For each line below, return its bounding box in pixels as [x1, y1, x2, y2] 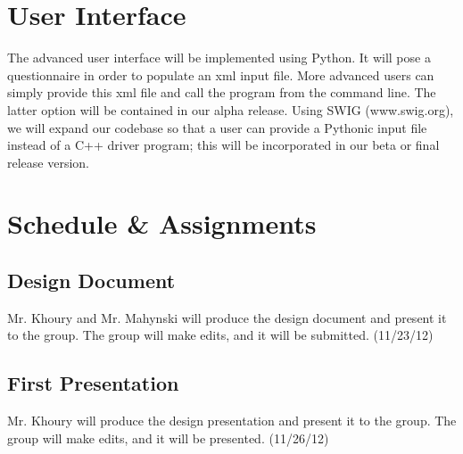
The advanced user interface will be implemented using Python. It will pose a [7, 48, 431, 67]
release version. [7, 153, 89, 171]
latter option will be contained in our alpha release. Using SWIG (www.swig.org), [7, 100, 454, 119]
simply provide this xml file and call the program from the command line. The [7, 83, 436, 102]
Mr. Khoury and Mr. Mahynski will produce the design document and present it [7, 308, 447, 326]
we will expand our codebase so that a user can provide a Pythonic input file [7, 118, 427, 136]
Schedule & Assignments [7, 205, 317, 242]
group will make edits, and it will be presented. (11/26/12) [7, 428, 329, 447]
